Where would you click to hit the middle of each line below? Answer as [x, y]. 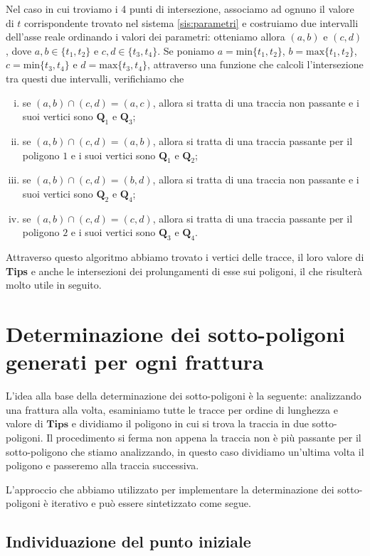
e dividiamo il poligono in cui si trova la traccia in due [190, 423]
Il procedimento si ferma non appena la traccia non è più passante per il [204, 437]
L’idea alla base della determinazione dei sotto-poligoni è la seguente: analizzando [184, 396]
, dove [19, 50]
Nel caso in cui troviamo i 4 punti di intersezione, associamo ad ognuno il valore [180, 9]
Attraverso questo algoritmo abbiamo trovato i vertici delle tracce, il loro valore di [185, 257]
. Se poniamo [186, 50]
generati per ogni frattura [135, 362]
